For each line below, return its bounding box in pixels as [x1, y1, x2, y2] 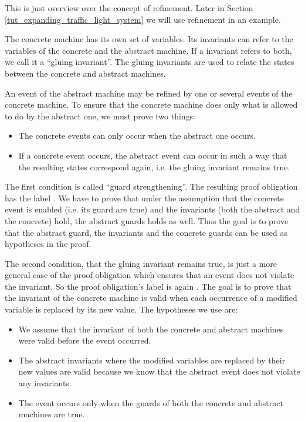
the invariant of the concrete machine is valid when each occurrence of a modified [5, 291, 297, 304]
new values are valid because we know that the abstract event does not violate [18, 365, 300, 378]
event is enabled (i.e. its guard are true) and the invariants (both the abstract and [5, 203, 300, 215]
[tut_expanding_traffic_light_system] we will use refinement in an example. [5, 13, 281, 25]
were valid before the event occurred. [18, 334, 151, 346]
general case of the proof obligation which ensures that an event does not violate [5, 269, 294, 281]
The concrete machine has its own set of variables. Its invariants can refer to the [5, 33, 293, 45]
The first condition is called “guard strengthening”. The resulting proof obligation [5, 180, 298, 193]
